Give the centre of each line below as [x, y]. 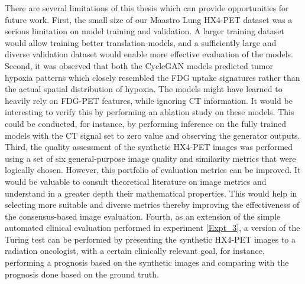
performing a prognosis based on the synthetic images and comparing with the [147, 262]
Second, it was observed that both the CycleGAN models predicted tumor [139, 65]
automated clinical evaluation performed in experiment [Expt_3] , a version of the [152, 228]
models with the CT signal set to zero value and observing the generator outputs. [152, 135]
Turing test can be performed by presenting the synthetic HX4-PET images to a [150, 239]
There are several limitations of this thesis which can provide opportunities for [147, 8]
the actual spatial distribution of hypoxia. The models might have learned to [144, 89]
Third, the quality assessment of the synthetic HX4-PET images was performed [149, 147]
